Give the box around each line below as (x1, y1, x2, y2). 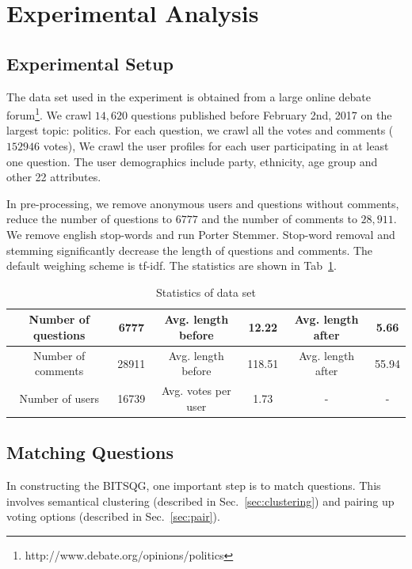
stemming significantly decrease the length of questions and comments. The (6, 241, 373, 258)
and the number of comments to (201, 211, 357, 227)
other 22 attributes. (6, 169, 101, 185)
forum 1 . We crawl (6, 104, 92, 123)
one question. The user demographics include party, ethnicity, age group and (6, 153, 378, 169)
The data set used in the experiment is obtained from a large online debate (6, 88, 371, 104)
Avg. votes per (162, 382, 231, 399)
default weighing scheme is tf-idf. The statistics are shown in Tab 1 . (6, 257, 337, 274)
